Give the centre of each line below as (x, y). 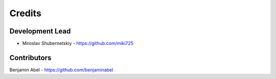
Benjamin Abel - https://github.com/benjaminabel (61, 70)
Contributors (30, 57)
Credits (26, 13)
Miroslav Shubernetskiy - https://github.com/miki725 (78, 44)
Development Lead (40, 31)
